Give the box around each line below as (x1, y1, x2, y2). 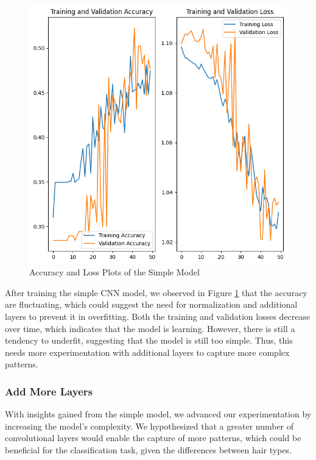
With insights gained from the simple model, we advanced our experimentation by (5, 408, 312, 420)
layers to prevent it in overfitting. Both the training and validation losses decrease (5, 310, 311, 322)
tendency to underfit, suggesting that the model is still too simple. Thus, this (5, 334, 293, 347)
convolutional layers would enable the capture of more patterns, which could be (5, 431, 301, 444)
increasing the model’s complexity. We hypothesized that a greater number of (5, 419, 294, 432)
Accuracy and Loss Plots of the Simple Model (29, 266, 200, 278)
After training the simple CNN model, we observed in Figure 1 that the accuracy (5, 286, 307, 299)
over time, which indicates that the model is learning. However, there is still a (5, 322, 295, 334)
